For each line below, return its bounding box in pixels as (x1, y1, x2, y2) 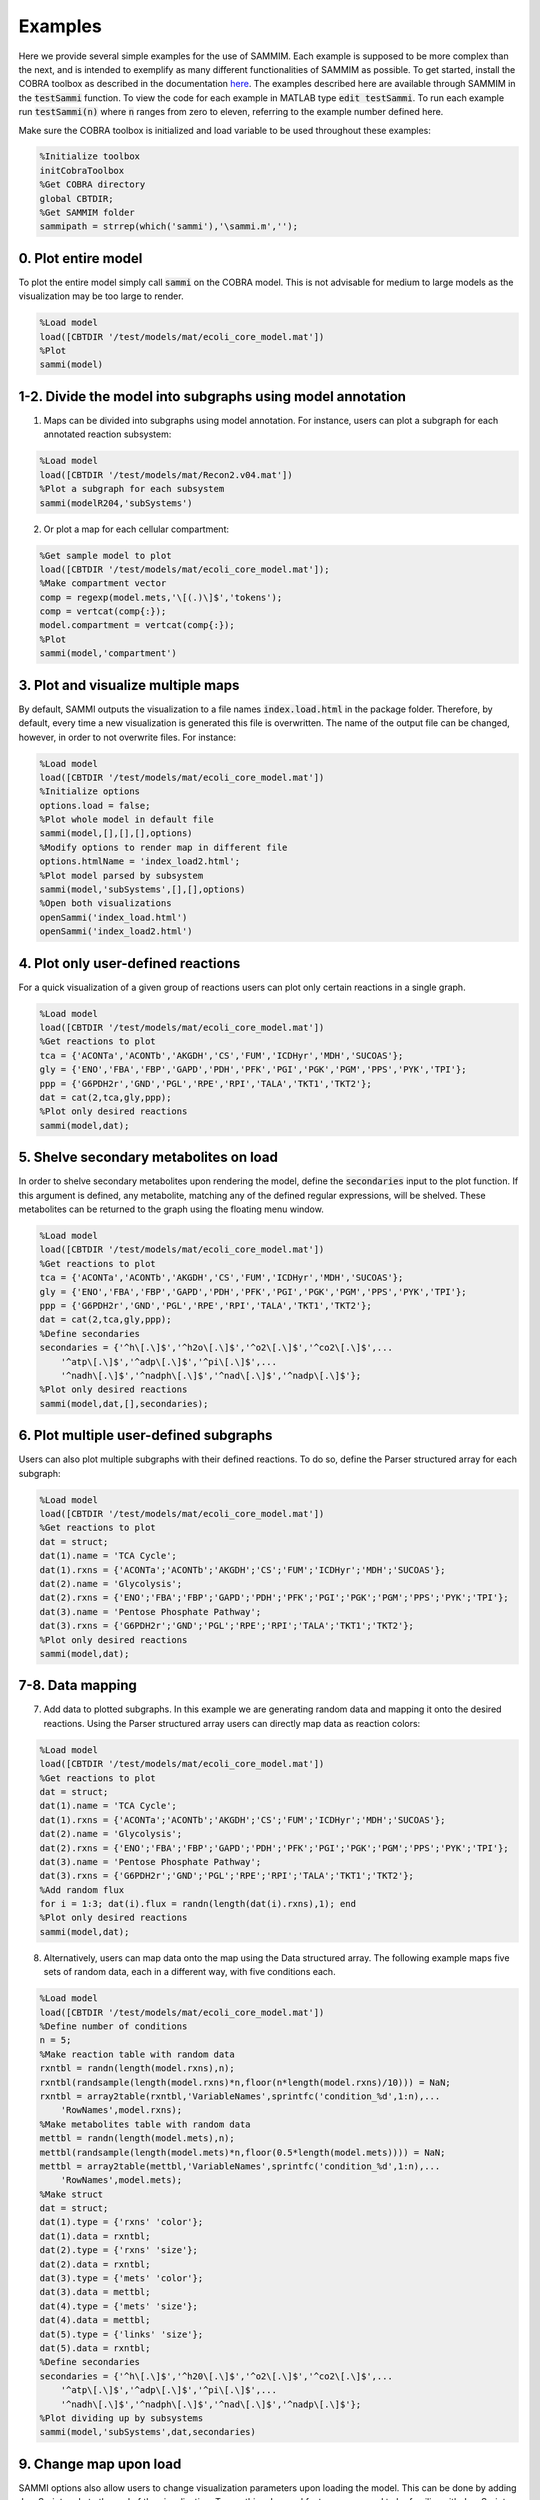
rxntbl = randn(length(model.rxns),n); (39, 2063, 235, 2074)
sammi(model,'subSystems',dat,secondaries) (39, 2426, 257, 2438)
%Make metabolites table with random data (39, 2118, 251, 2130)
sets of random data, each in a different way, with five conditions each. (43, 1966, 336, 1978)
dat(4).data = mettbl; (39, 2315, 151, 2326)
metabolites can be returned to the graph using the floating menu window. (18, 1203, 324, 1215)
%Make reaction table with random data (39, 2048, 235, 2060)
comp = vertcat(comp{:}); (39, 606, 167, 617)
